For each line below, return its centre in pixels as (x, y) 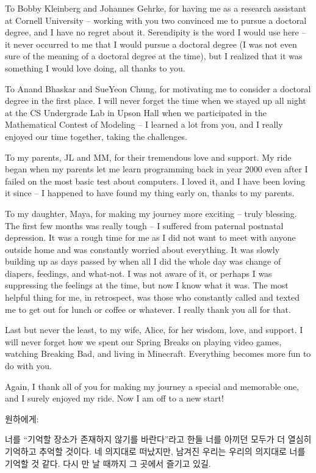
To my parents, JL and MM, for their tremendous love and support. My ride (148, 157)
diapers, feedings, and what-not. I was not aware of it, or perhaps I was (138, 273)
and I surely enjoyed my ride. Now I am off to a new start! (114, 398)
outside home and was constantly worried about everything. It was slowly (142, 249)
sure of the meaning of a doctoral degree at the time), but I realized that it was (154, 56)
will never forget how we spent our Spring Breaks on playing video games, (143, 341)
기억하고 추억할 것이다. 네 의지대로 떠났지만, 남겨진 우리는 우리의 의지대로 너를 (155, 451)
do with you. (29, 366)
